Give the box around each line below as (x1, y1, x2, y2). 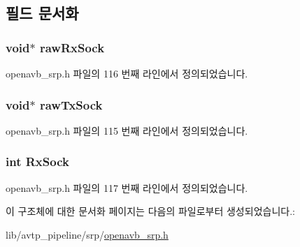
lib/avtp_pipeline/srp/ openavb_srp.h (6, 227, 169, 241)
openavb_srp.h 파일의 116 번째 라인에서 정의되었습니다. (6, 66, 248, 80)
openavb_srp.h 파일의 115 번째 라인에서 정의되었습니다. (6, 123, 248, 137)
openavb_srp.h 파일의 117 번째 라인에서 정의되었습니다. (6, 180, 248, 195)
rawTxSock (39, 96, 103, 113)
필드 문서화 (6, 2, 79, 24)
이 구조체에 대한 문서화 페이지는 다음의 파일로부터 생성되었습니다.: (6, 204, 295, 218)
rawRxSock (39, 38, 105, 56)
